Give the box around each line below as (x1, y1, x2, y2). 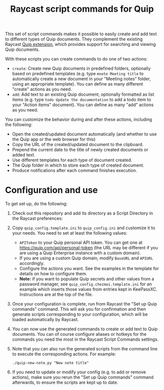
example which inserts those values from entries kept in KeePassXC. (19, 286, 158, 292)
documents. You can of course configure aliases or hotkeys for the (12, 331, 147, 337)
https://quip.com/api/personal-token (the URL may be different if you (19, 245, 158, 251)
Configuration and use (5, 185, 98, 196)
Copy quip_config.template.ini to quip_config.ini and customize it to (12, 225, 155, 231)
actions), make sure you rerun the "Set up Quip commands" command (12, 374, 154, 380)
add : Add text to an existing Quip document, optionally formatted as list (12, 91, 155, 97)
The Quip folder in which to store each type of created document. (12, 162, 144, 168)
